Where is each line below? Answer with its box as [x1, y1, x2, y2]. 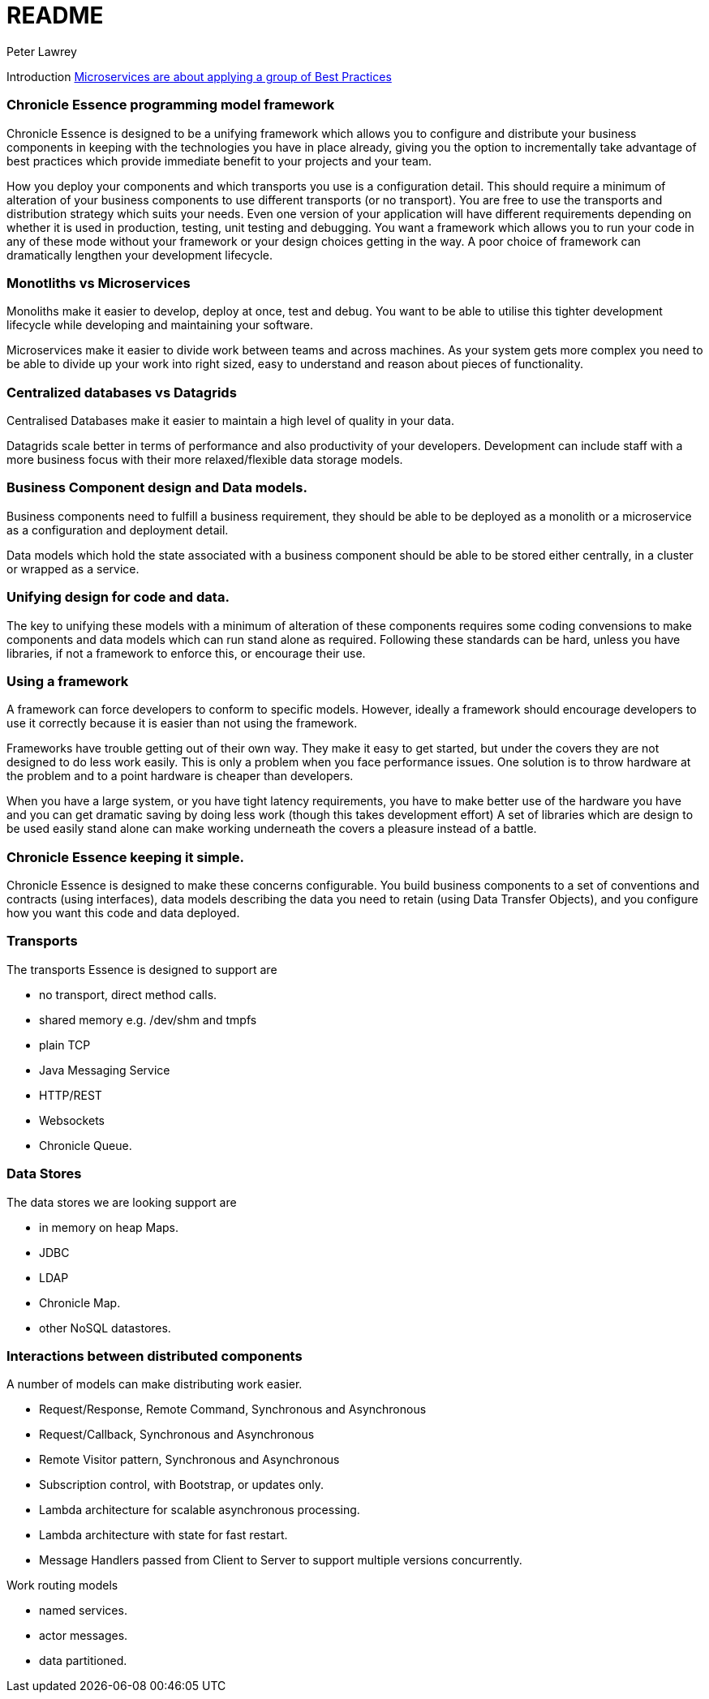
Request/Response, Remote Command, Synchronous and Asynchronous [39, 1402, 427, 1417]
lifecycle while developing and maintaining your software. [6, 318, 313, 333]
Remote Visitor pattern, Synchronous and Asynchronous [39, 1452, 340, 1467]
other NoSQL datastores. [39, 1320, 171, 1335]
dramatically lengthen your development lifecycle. [6, 247, 273, 262]
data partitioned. [39, 1654, 127, 1668]
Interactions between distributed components [6, 1347, 303, 1364]
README [6, 2, 104, 29]
